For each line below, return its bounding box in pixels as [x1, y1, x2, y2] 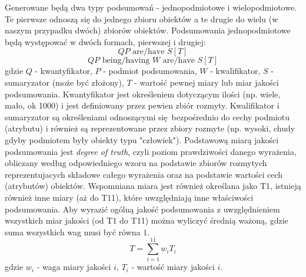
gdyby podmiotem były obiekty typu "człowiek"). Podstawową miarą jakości [5, 133, 279, 146]
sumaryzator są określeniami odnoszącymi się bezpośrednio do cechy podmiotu [5, 110, 290, 123]
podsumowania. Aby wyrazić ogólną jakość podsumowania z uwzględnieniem [5, 202, 280, 215]
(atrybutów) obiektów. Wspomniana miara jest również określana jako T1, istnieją [5, 180, 301, 192]
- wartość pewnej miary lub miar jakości [134, 76, 279, 88]
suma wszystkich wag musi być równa [5, 225, 141, 238]
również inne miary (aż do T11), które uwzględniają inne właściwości [5, 191, 254, 203]
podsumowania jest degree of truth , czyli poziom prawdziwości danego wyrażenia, [5, 145, 297, 157]
